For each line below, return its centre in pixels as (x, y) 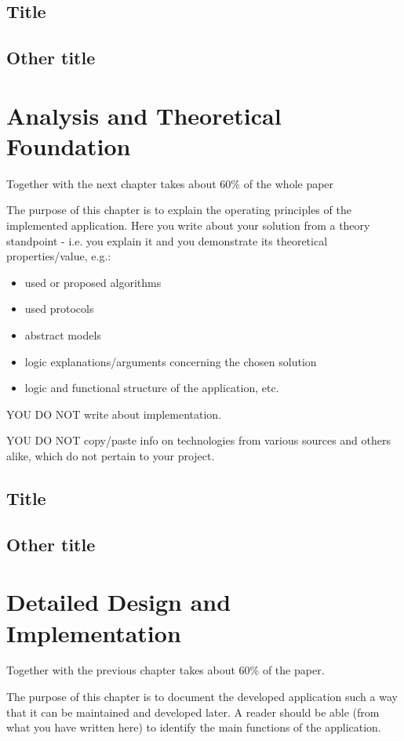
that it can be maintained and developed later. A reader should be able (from (193, 712)
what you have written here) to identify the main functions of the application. (194, 727)
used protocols (59, 309)
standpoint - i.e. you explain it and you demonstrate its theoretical (167, 240)
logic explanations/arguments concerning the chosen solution (171, 361)
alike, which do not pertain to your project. (111, 456)
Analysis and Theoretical (144, 115)
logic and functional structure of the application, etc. (152, 388)
